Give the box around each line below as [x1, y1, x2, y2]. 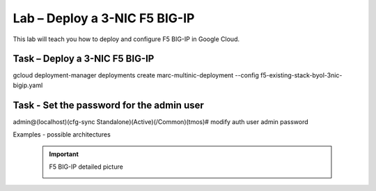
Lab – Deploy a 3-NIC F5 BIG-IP [13, 10, 195, 26]
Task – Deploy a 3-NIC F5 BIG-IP [13, 53, 155, 65]
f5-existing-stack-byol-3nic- [260, 71, 343, 79]
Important [49, 150, 79, 158]
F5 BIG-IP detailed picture [49, 162, 123, 171]
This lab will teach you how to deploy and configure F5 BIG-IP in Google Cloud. [13, 35, 240, 43]
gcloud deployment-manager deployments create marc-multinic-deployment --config [13, 71, 259, 79]
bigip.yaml [13, 81, 43, 89]
